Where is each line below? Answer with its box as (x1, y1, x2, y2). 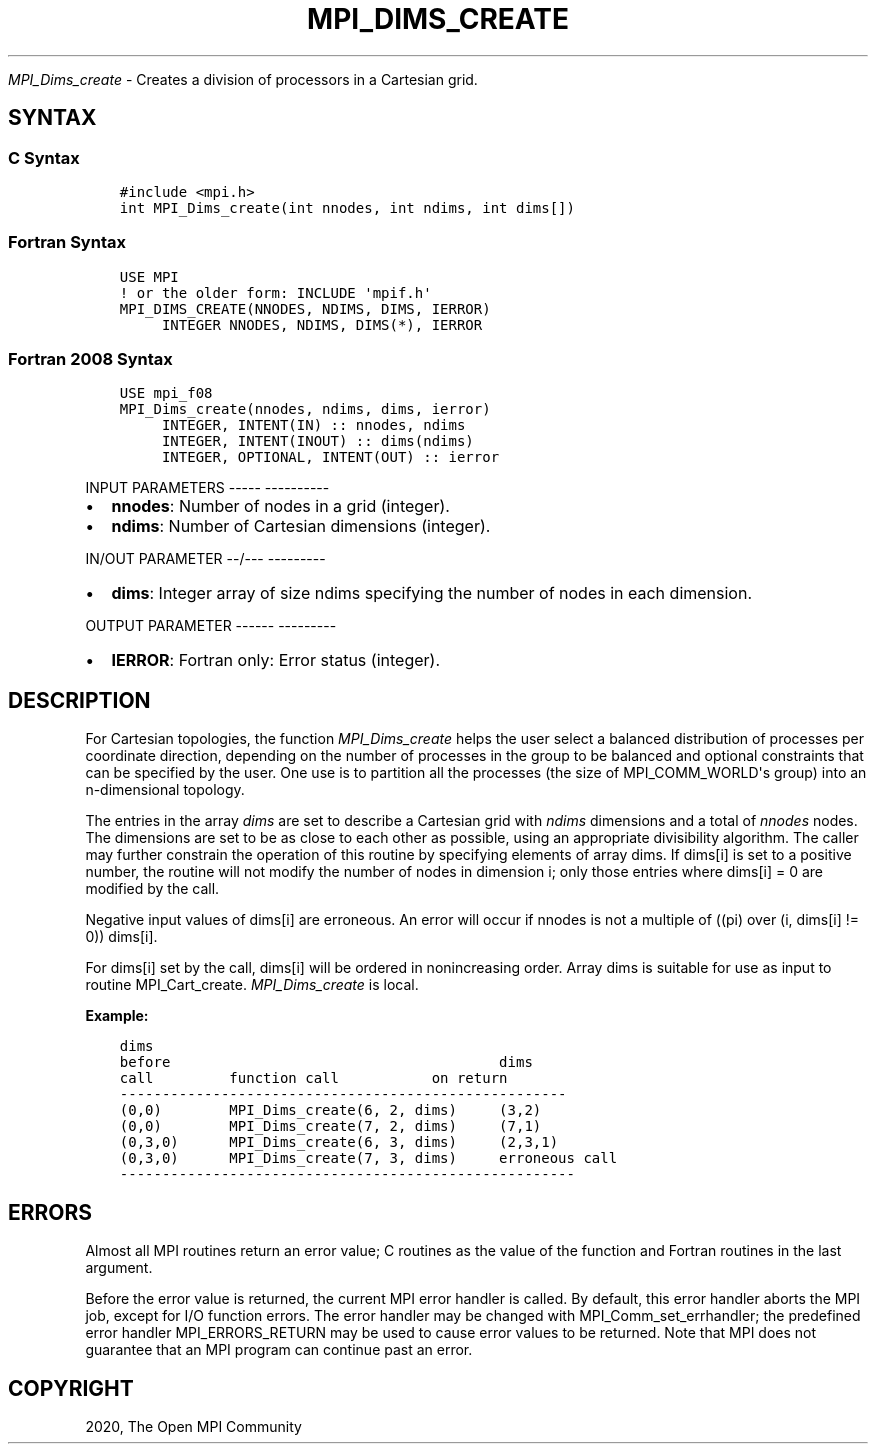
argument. (85, 1259, 153, 1277)
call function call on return (119, 1070, 508, 1087)
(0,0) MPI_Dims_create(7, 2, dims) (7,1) (119, 1118, 542, 1135)
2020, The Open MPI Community (85, 1418, 302, 1435)
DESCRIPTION (8, 687, 151, 713)
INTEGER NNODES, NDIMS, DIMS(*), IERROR (161, 316, 483, 333)
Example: (85, 1007, 149, 1025)
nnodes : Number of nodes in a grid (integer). (111, 496, 450, 517)
